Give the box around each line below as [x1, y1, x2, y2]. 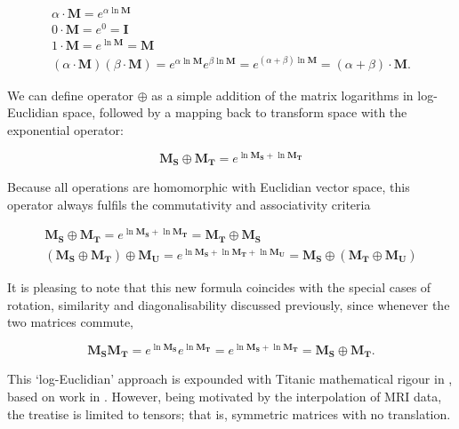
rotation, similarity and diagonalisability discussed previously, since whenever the [7, 295, 450, 314]
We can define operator [7, 85, 134, 104]
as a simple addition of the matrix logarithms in [151, 85, 414, 104]
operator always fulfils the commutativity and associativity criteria [7, 195, 371, 213]
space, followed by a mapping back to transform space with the [62, 103, 407, 122]
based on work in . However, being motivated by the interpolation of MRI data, [7, 386, 442, 405]
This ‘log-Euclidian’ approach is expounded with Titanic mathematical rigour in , [7, 369, 453, 388]
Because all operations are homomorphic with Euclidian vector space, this [7, 178, 410, 196]
